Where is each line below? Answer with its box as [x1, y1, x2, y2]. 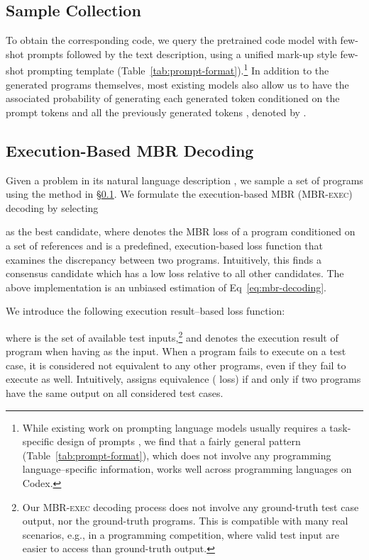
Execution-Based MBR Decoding [6, 139, 254, 161]
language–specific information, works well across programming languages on [22, 461, 352, 476]
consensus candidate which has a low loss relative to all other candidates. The [6, 266, 344, 281]
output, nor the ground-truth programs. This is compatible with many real [22, 513, 348, 528]
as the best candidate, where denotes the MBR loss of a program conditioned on [6, 224, 356, 239]
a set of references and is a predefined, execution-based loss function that [6, 238, 324, 252]
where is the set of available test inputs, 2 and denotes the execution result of [6, 327, 338, 345]
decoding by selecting [6, 200, 99, 215]
